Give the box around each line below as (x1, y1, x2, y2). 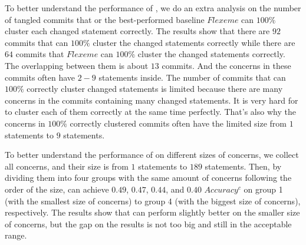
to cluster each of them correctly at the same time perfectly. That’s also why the (5, 105, 296, 118)
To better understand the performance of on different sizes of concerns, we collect (5, 148, 299, 161)
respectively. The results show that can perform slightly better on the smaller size (5, 206, 300, 218)
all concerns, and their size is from (5, 160, 129, 172)
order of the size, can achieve (5, 183, 109, 195)
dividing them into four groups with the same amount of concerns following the (5, 171, 292, 184)
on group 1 (244, 183, 283, 195)
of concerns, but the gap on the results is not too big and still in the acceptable (5, 217, 292, 230)
